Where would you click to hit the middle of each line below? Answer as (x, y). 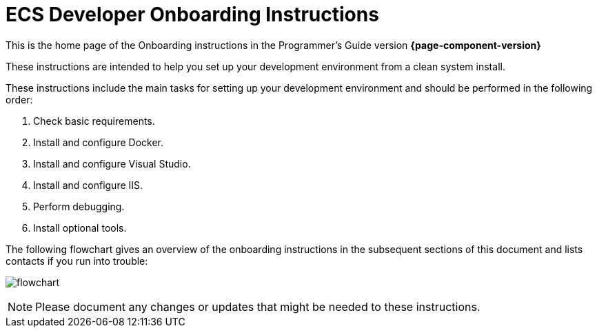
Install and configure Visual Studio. (112, 163)
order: (19, 99)
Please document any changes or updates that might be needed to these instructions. (258, 306)
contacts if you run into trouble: (77, 261)
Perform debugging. (79, 206)
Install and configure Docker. (98, 142)
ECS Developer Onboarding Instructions (192, 14)
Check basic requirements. (94, 121)
